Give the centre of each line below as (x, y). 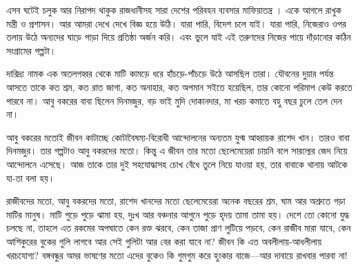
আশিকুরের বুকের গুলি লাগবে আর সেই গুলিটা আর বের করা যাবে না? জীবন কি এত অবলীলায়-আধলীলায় (164, 241)
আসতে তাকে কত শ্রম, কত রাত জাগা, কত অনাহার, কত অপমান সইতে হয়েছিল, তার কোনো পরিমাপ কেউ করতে (179, 86)
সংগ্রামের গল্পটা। (31, 50)
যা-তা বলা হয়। (31, 177)
